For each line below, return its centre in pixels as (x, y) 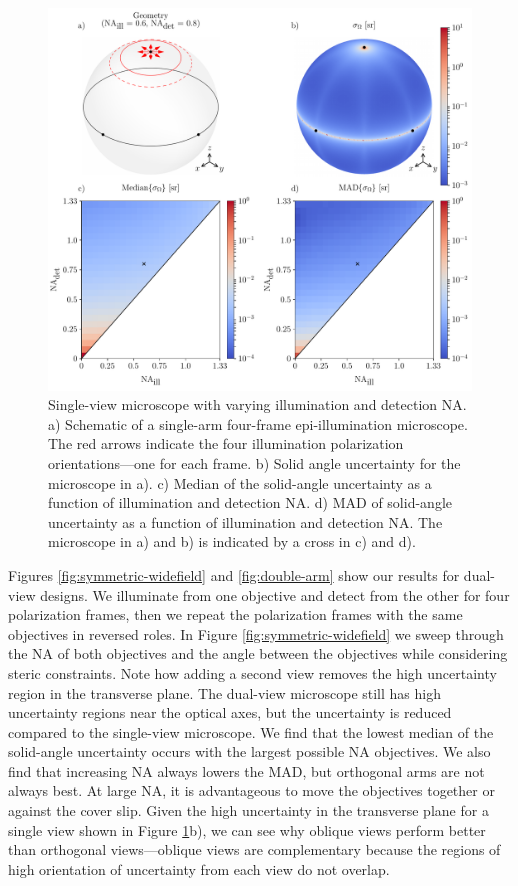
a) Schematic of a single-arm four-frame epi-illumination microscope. (258, 423)
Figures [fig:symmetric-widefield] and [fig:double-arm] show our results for (234, 574)
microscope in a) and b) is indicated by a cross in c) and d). (232, 541)
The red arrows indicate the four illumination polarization (226, 443)
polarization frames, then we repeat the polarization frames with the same (235, 614)
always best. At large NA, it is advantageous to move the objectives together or (251, 790)
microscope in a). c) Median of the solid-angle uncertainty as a (240, 482)
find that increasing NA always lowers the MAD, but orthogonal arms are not (246, 770)
